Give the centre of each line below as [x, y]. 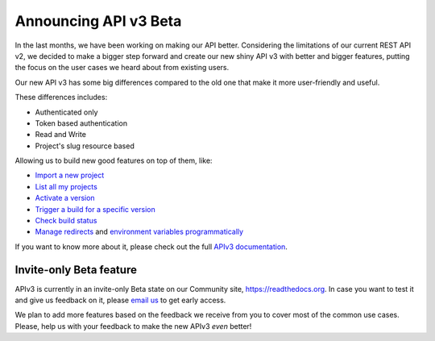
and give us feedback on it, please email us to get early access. [120, 300]
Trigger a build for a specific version [95, 209]
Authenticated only [66, 112]
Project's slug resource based [85, 146]
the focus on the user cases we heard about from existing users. [122, 68]
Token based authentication [81, 123]
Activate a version [65, 198]
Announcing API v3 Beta [98, 21]
